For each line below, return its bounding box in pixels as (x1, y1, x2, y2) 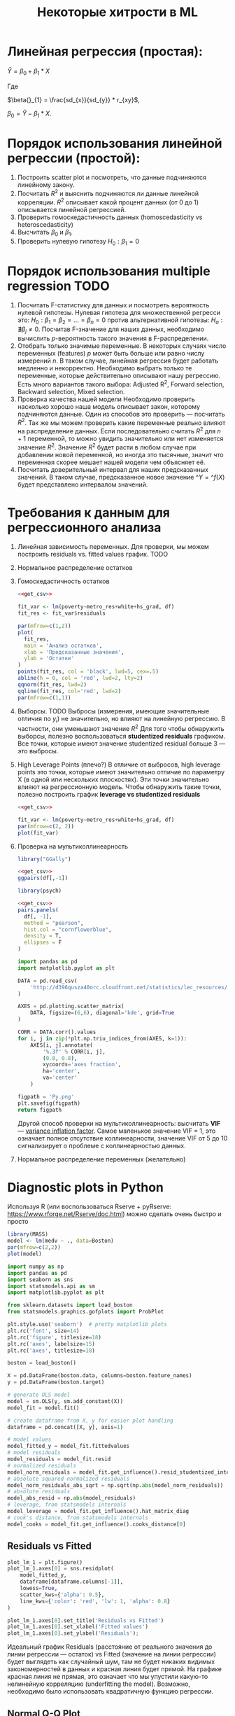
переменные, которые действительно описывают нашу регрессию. (17, 371, 221, 379)
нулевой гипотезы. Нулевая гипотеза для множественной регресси (17, 309, 221, 317)
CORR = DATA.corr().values (17, 1028, 97, 1036)
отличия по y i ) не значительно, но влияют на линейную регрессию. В (17, 714, 226, 725)
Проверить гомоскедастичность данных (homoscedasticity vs (17, 213, 203, 221)
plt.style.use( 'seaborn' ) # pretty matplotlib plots (7, 1321, 168, 1328)
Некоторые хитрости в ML (37, 4, 198, 20)
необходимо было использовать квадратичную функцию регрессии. (7, 1687, 214, 1696)
